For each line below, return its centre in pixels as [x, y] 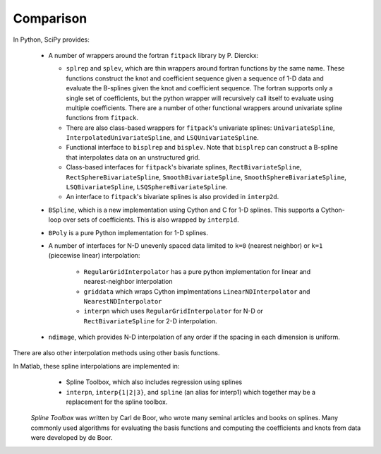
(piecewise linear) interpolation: [94, 256]
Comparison [50, 18]
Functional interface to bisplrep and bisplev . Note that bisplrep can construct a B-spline [202, 148]
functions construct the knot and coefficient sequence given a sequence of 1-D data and [195, 78]
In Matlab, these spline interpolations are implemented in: [96, 366]
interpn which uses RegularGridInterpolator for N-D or [174, 311]
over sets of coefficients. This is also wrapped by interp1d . [151, 220]
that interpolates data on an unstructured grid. [133, 157]
